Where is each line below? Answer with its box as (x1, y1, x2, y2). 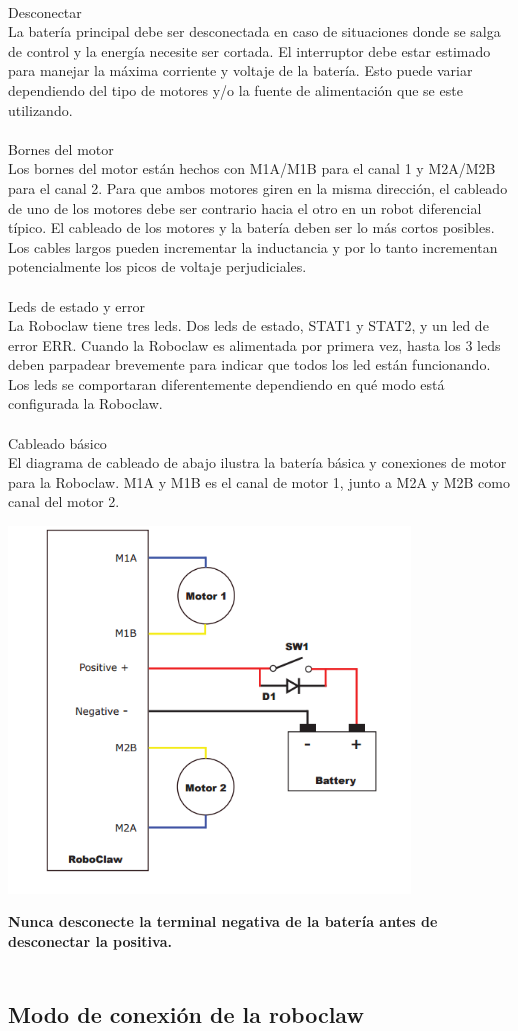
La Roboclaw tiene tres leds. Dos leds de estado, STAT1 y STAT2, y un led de (8, 315, 489, 336)
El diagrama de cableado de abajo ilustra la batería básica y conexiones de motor (8, 452, 507, 473)
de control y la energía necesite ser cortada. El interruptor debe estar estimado (8, 40, 491, 61)
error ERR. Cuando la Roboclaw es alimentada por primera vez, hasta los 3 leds (8, 334, 501, 355)
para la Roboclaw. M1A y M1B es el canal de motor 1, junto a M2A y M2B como (8, 471, 510, 492)
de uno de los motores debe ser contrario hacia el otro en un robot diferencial (8, 197, 482, 218)
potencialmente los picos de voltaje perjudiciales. (8, 256, 307, 277)
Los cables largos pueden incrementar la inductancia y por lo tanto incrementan (8, 236, 498, 257)
